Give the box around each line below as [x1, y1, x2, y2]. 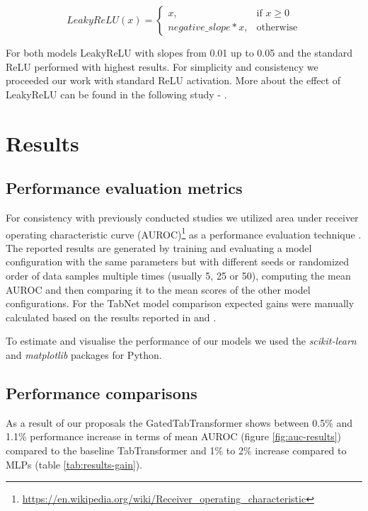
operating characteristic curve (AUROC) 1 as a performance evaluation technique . [6, 224, 362, 241]
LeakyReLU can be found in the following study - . [6, 86, 227, 101]
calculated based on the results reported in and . [6, 309, 217, 324]
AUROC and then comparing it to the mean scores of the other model [6, 282, 311, 297]
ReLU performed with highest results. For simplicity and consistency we [6, 59, 318, 74]
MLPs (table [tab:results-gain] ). [6, 457, 143, 471]
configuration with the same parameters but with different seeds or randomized [6, 254, 350, 269]
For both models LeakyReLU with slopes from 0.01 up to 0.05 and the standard [6, 45, 353, 59]
